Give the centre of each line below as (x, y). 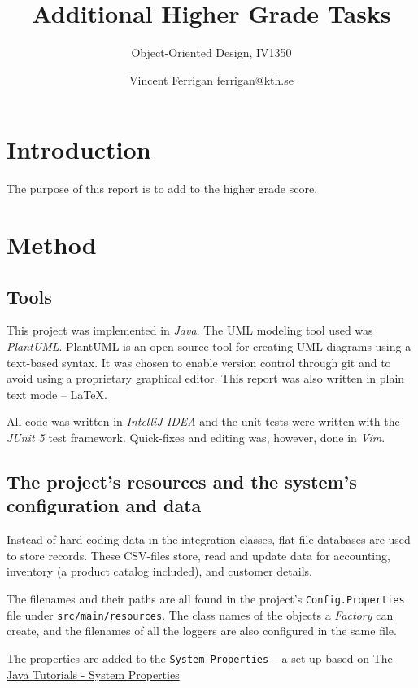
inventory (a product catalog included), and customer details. (159, 571)
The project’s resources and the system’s (182, 481)
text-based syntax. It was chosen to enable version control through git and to (199, 362)
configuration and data (104, 505)
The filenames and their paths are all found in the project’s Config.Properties (206, 598)
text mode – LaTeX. (57, 394)
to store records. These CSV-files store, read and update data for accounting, (198, 555)
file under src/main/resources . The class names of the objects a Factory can (200, 614)
